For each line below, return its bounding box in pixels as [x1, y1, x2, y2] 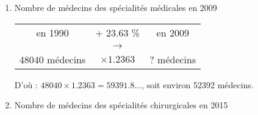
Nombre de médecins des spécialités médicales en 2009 [14, 1, 217, 13]
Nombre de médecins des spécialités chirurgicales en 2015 [14, 99, 228, 111]
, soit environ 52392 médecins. [142, 78, 254, 91]
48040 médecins [19, 52, 86, 66]
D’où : [14, 78, 38, 91]
